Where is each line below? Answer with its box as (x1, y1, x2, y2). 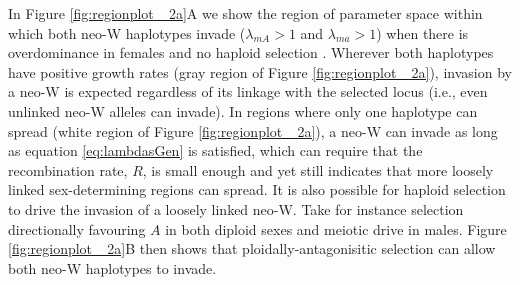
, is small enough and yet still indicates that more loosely (142, 159, 494, 180)
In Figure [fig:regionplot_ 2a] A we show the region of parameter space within (8, 3, 483, 23)
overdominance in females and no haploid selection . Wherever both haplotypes (8, 42, 494, 63)
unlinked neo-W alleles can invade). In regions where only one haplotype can (8, 100, 478, 121)
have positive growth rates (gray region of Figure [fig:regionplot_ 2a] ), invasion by (8, 61, 512, 82)
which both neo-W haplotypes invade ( (8, 22, 246, 43)
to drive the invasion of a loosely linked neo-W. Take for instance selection (8, 198, 464, 219)
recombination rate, (8, 159, 128, 180)
